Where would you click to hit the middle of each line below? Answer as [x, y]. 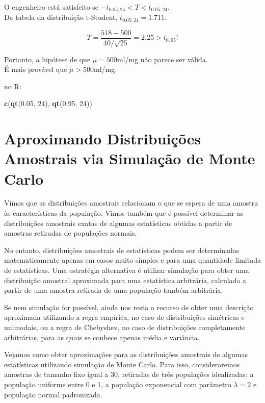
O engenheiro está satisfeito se [51, 7]
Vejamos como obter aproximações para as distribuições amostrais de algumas [126, 354]
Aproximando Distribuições [103, 138]
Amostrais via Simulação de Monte [130, 158]
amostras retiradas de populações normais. [71, 233]
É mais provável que [36, 69]
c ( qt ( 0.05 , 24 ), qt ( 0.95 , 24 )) [48, 103]
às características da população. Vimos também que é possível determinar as [124, 213]
